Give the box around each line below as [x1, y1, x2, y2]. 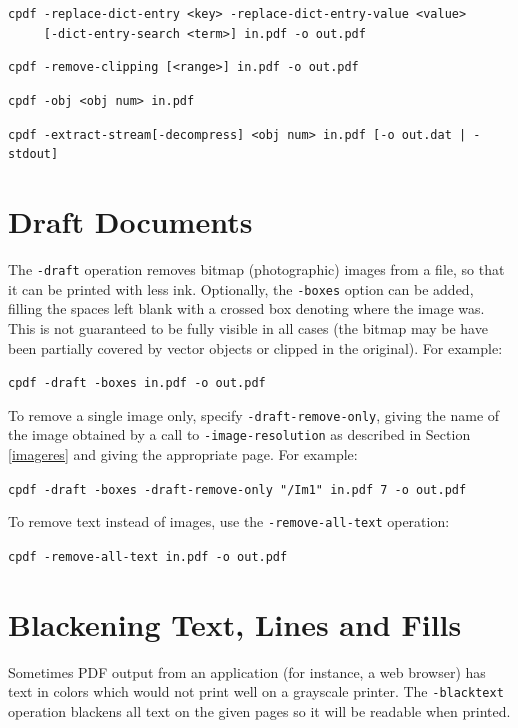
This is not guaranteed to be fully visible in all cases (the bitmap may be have [8, 317, 488, 338]
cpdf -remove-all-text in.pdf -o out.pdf [8, 550, 288, 565]
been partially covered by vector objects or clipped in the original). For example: [8, 337, 503, 358]
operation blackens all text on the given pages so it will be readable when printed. [8, 701, 511, 722]
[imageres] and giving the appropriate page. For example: [8, 444, 358, 465]
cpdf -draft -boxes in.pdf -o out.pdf [8, 376, 266, 391]
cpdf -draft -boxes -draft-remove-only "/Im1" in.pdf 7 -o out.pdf [8, 482, 467, 497]
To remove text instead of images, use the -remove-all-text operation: [8, 511, 450, 532]
